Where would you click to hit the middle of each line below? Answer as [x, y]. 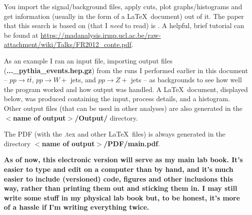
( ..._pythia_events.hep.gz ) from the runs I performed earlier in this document [126, 70]
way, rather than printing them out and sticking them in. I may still [121, 188]
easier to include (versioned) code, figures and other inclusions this [118, 178]
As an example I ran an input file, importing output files [88, 60]
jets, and [83, 80]
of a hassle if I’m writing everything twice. [76, 207]
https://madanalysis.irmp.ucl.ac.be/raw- [101, 35]
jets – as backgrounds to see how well [186, 80]
